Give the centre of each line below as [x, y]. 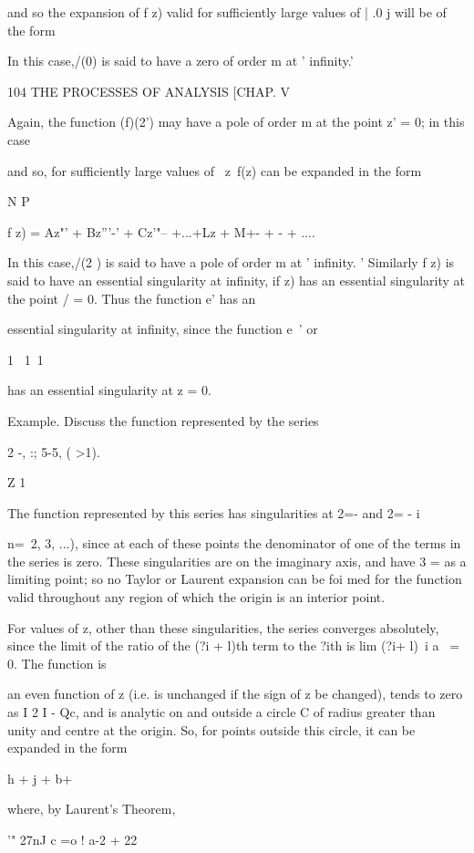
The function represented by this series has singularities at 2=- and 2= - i [214, 512]
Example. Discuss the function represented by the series [163, 420]
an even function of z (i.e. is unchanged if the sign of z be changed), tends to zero [235, 694]
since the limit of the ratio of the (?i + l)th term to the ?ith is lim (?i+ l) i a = [234, 645]
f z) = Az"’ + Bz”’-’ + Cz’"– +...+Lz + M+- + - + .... [161, 231]
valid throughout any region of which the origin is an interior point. [196, 597]
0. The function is [57, 663]
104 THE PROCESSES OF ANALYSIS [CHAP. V [149, 91]
